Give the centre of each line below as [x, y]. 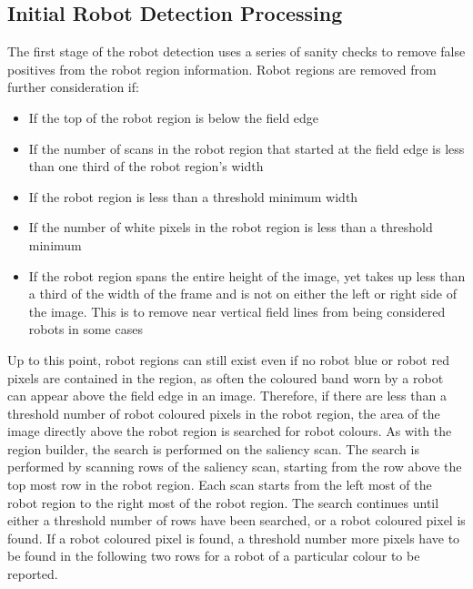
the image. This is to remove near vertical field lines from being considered [237, 311]
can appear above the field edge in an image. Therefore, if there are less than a [227, 396]
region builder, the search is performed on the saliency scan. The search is [213, 448]
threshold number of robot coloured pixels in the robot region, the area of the [224, 413]
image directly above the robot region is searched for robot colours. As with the [230, 431]
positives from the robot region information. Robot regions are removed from [222, 69]
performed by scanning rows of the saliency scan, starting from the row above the [235, 467]
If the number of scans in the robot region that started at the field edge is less [247, 148]
